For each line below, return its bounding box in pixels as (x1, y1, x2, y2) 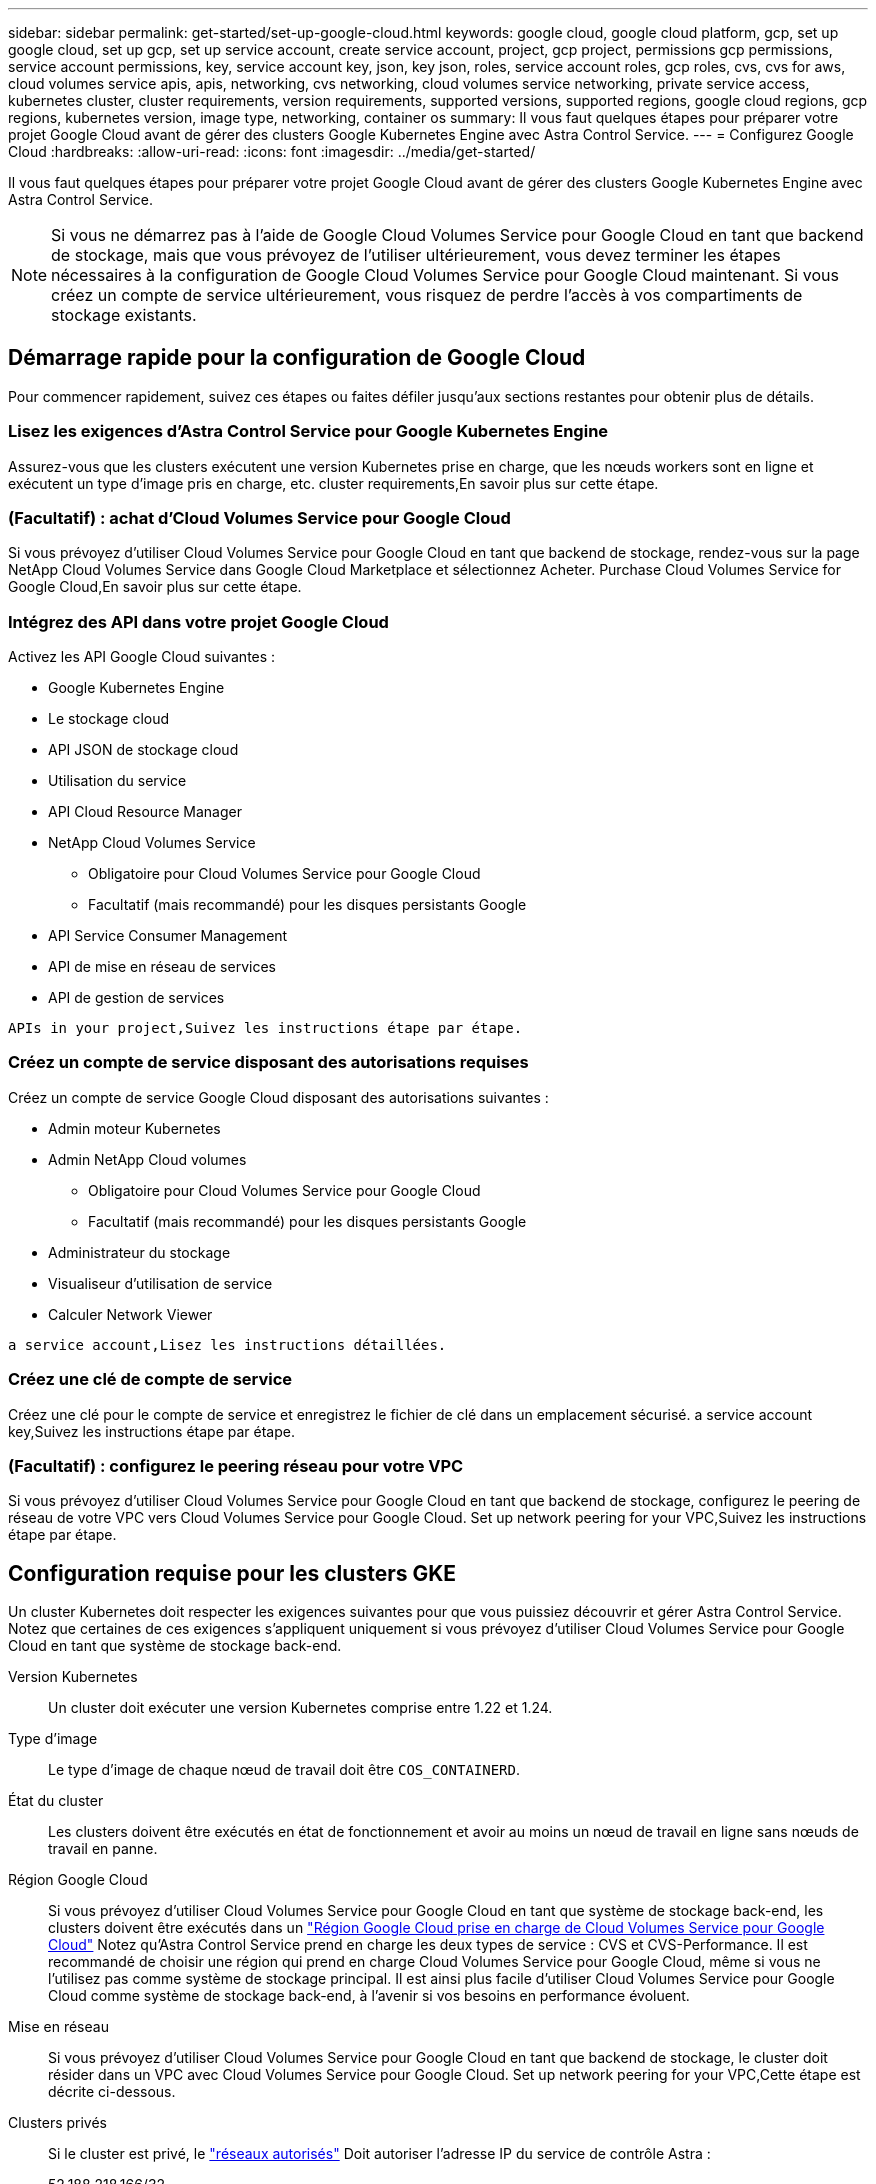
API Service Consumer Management (48, 927, 288, 945)
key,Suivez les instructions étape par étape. (8, 1422, 295, 1440)
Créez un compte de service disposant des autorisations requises (8, 1052, 529, 1073)
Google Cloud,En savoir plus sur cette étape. (8, 578, 302, 596)
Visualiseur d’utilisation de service (48, 1274, 273, 1292)
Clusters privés (8, 2114, 108, 2132)
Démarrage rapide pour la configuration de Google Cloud (8, 345, 586, 371)
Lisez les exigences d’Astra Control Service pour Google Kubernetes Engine (8, 421, 609, 442)
